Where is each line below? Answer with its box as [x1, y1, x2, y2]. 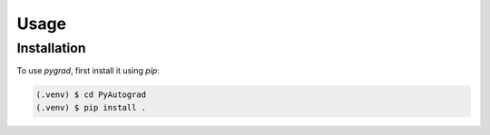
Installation [16, 40, 86, 56]
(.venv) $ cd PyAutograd [35, 90, 147, 100]
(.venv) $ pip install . [35, 102, 147, 112]
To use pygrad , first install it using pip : [16, 65, 161, 76]
